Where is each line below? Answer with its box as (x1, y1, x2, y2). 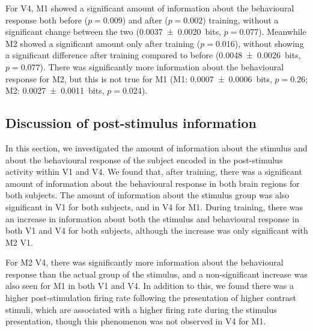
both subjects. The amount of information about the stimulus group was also (5, 189, 290, 201)
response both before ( (5, 13, 88, 26)
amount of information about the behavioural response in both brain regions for (5, 177, 300, 189)
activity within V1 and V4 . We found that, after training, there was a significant (5, 165, 302, 178)
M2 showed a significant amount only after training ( (5, 37, 201, 49)
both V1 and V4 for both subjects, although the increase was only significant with (5, 224, 308, 237)
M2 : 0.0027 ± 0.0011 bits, (5, 84, 105, 97)
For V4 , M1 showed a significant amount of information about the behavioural (5, 2, 294, 14)
